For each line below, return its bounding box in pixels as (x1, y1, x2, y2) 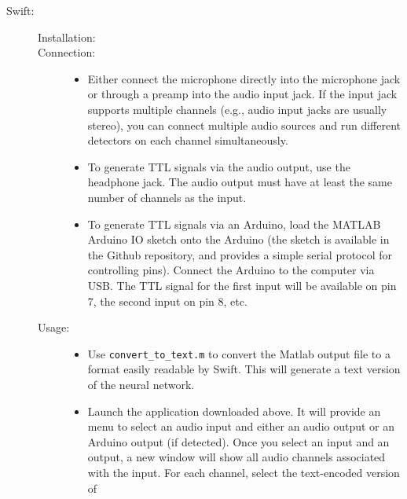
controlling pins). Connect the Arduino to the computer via (87, 262, 375, 278)
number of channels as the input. (87, 189, 247, 205)
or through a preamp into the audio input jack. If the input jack (87, 86, 398, 102)
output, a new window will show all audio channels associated (87, 449, 386, 465)
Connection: (38, 44, 96, 61)
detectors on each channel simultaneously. (87, 132, 288, 149)
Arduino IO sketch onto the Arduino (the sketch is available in (87, 231, 390, 248)
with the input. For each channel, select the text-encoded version (87, 464, 400, 480)
